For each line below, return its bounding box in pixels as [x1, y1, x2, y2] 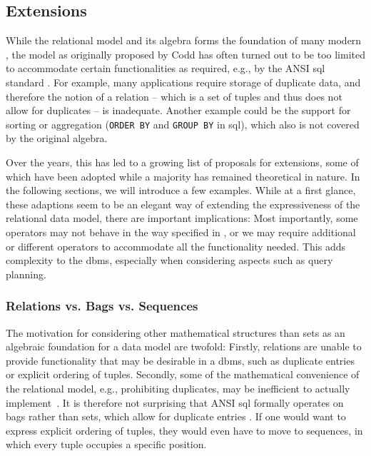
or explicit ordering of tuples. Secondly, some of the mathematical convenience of [6, 367, 360, 382]
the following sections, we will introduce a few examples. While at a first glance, [6, 183, 356, 198]
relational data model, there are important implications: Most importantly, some [6, 211, 358, 226]
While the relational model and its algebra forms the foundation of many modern [6, 33, 362, 48]
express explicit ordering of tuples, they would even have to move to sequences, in [6, 422, 363, 437]
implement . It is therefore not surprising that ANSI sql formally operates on [6, 395, 344, 410]
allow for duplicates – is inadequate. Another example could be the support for [6, 103, 351, 118]
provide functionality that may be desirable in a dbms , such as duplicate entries [6, 353, 355, 368]
